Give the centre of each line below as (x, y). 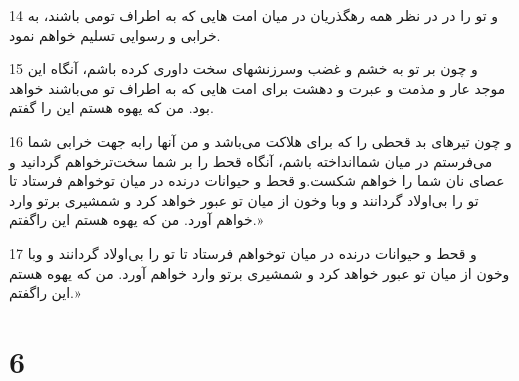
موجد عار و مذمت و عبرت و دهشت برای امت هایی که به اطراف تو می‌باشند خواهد (257, 87)
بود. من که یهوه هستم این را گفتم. (111, 107)
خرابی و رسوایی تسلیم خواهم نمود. (115, 34)
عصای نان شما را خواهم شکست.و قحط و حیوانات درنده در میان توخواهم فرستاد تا (257, 180)
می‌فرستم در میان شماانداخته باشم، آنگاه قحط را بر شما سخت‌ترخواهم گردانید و (251, 160)
